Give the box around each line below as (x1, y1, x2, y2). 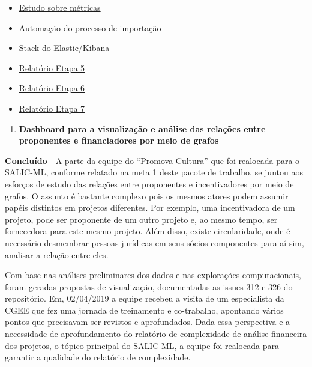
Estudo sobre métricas (19, 1, 101, 13)
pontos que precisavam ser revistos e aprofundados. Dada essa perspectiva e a (5, 315, 290, 328)
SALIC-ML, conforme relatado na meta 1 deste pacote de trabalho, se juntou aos (5, 166, 303, 178)
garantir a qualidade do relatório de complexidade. (5, 351, 191, 363)
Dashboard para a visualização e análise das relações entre (19, 122, 266, 135)
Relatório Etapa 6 (19, 82, 85, 94)
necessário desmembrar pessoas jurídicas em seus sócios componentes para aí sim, (5, 236, 304, 249)
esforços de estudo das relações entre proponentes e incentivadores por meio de (5, 177, 294, 190)
